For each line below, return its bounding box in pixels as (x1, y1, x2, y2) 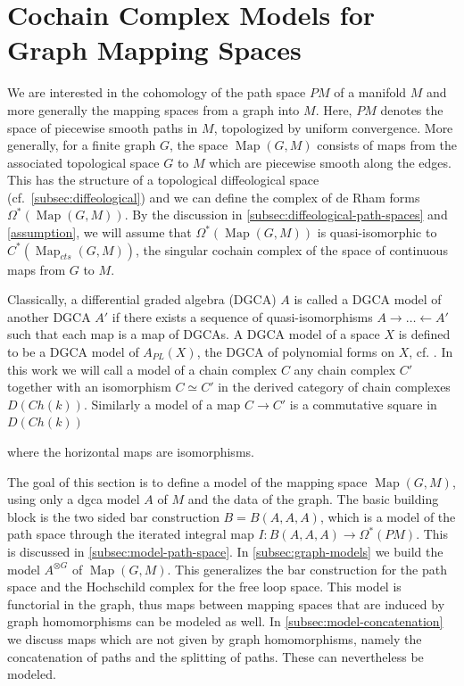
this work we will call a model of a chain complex (7, 360, 278, 378)
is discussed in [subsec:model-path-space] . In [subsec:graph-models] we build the (7, 541, 443, 560)
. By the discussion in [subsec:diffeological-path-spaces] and (124, 205, 448, 224)
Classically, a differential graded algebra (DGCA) (7, 290, 277, 309)
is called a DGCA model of (294, 290, 442, 309)
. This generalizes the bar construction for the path (167, 559, 447, 578)
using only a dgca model (7, 490, 140, 508)
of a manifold (334, 83, 407, 102)
